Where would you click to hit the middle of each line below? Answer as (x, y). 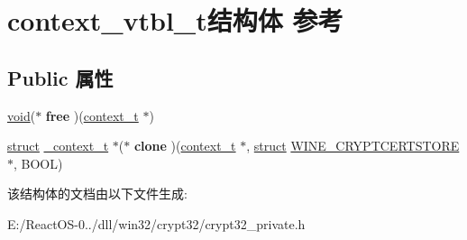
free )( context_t (92, 115)
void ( (22, 115)
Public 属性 (60, 77)
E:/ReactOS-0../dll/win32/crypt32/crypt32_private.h (156, 223)
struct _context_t (58, 146)
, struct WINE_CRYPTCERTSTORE (353, 146)
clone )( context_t (185, 146)
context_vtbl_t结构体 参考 (175, 20)
